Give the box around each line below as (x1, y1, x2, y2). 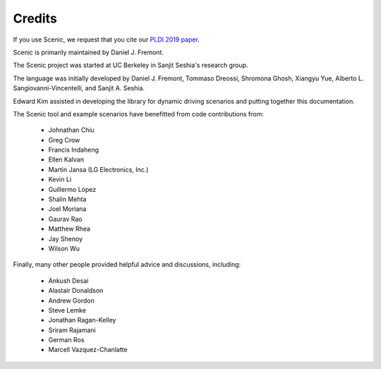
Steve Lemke (48, 306, 86, 314)
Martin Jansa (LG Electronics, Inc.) (48, 165, 149, 174)
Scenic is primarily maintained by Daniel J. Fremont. (13, 48, 164, 56)
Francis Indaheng (48, 145, 99, 155)
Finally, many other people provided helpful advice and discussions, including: (13, 260, 241, 269)
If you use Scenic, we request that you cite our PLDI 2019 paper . (13, 35, 200, 44)
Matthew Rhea (48, 224, 91, 233)
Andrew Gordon (48, 296, 95, 305)
